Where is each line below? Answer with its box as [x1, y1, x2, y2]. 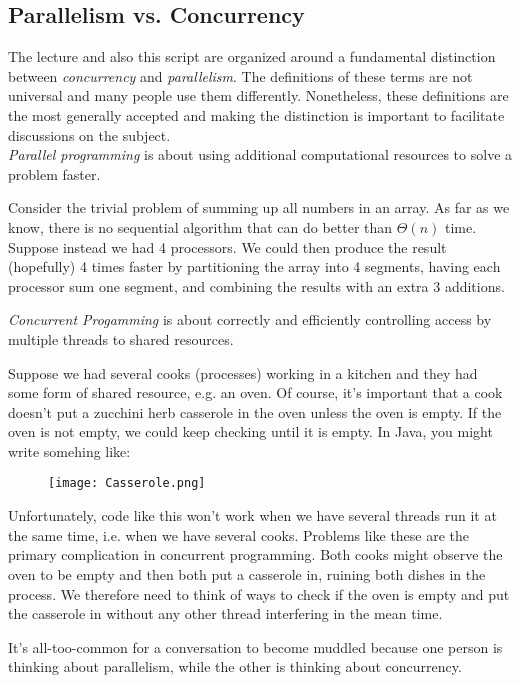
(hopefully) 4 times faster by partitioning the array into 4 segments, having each [8, 256, 501, 277]
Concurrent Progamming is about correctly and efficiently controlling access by [8, 309, 492, 330]
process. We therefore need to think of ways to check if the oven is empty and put [8, 583, 510, 604]
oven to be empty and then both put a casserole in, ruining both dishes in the [8, 563, 486, 584]
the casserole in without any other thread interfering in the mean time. [8, 603, 443, 624]
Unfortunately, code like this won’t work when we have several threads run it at [8, 505, 497, 526]
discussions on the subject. [8, 124, 171, 145]
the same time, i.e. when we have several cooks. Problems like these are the [8, 524, 470, 545]
